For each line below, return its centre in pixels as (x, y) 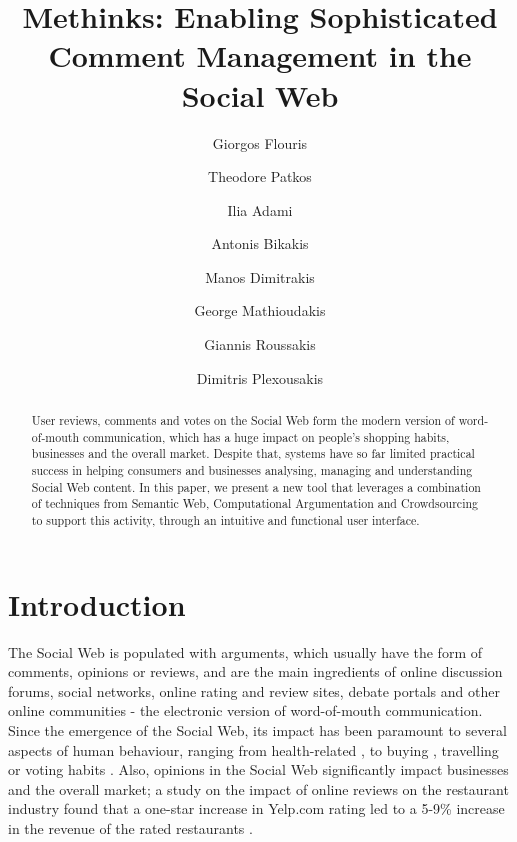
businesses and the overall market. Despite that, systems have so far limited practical (253, 453)
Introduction (97, 603)
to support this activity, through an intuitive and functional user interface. (225, 519)
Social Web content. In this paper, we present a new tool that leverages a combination (256, 486)
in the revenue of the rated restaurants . (130, 827)
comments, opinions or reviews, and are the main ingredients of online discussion (255, 671)
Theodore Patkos (260, 176)
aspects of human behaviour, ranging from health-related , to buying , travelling (253, 749)
